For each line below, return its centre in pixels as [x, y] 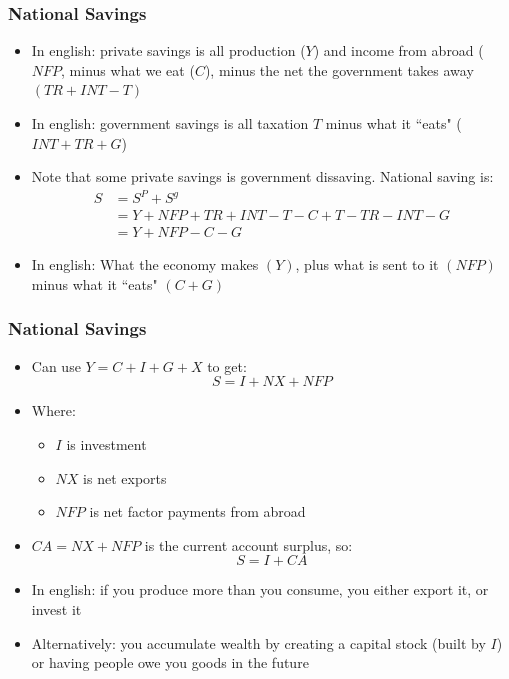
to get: [227, 365]
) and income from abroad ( [398, 50]
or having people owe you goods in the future [170, 662]
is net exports [125, 477]
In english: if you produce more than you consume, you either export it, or [260, 589]
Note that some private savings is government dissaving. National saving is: [262, 176]
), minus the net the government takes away [339, 69]
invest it [56, 608]
